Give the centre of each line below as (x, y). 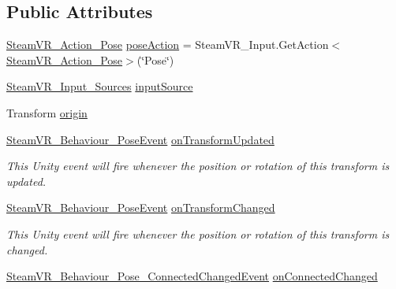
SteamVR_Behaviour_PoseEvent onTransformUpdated (140, 139)
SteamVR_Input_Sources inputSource (100, 86)
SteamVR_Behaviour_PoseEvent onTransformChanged (141, 207)
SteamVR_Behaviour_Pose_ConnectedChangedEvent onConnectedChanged (192, 276)
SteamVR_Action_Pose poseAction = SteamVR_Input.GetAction (168, 44)
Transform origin (47, 112)
